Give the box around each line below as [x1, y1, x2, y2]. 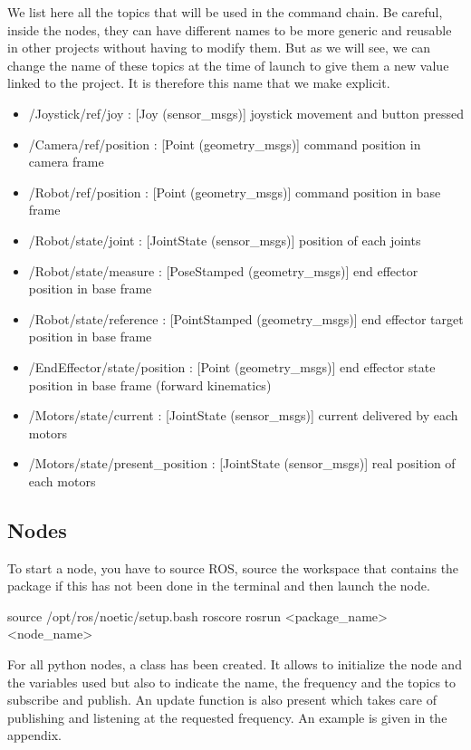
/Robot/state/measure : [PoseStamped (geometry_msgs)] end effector [28, 261, 418, 280]
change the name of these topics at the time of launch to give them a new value [7, 55, 449, 74]
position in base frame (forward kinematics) [28, 375, 272, 394]
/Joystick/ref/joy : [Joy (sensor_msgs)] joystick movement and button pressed [28, 103, 464, 122]
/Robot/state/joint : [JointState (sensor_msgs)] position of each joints [28, 230, 421, 249]
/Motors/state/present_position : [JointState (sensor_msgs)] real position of [28, 454, 456, 473]
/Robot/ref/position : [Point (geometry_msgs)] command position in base [28, 182, 441, 201]
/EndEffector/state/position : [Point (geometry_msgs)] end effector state [28, 357, 436, 376]
